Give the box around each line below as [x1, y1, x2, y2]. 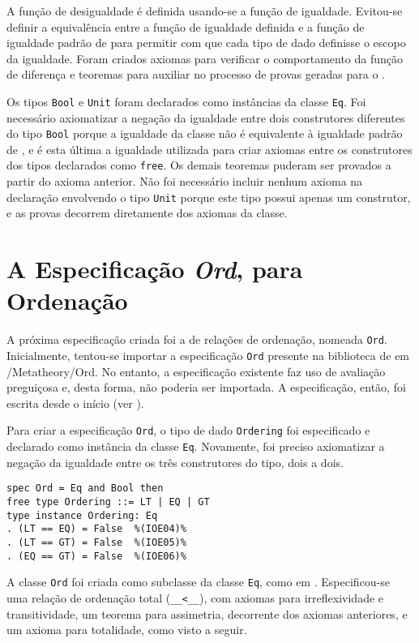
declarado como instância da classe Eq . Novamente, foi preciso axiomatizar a [6, 438, 385, 455]
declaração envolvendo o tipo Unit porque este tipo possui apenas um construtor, [6, 188, 411, 205]
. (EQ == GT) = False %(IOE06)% [6, 550, 186, 562]
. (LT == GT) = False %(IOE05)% [6, 536, 186, 548]
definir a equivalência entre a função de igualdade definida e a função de [6, 18, 365, 35]
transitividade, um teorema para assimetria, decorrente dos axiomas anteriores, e [6, 605, 408, 622]
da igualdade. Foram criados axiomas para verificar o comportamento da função [6, 49, 404, 66]
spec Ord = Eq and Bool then [6, 482, 164, 495]
